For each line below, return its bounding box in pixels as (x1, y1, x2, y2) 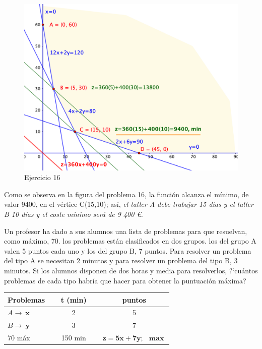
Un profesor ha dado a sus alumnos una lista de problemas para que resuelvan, (4, 225, 247, 236)
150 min (61, 332, 86, 343)
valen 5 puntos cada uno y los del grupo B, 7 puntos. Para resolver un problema (4, 245, 251, 256)
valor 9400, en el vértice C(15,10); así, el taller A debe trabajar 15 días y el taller (4, 199, 253, 209)
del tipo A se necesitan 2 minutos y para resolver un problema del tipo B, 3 (4, 255, 238, 266)
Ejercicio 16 (24, 172, 60, 183)
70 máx (8, 332, 30, 343)
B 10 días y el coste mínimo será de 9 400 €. (4, 208, 143, 219)
